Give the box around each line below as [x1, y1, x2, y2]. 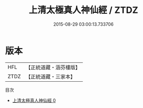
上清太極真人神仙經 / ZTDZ [28, 4, 139, 16]
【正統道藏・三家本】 [25, 73, 76, 80]
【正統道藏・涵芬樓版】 [25, 64, 81, 71]
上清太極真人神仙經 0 [12, 97, 56, 103]
